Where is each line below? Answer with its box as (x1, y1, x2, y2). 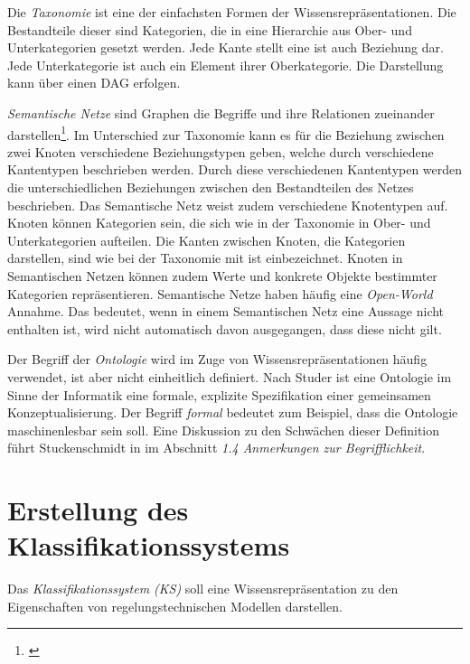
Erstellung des (7, 491, 189, 528)
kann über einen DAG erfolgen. (7, 73, 181, 92)
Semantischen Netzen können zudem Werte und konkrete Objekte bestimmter (7, 266, 437, 285)
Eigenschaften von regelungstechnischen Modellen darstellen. (7, 596, 343, 615)
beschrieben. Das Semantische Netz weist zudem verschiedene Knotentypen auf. (7, 195, 448, 214)
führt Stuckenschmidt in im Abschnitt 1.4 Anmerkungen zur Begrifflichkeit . (7, 438, 426, 457)
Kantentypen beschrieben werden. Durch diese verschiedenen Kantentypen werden (7, 160, 463, 179)
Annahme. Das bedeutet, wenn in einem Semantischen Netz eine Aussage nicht (7, 302, 445, 321)
